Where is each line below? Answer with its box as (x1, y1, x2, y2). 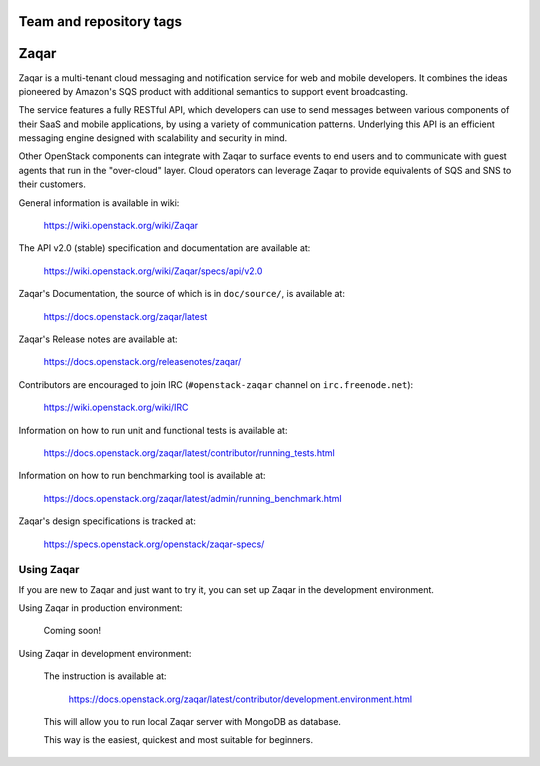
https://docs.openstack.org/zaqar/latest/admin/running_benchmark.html (43, 492, 342, 504)
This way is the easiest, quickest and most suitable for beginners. (43, 734, 314, 746)
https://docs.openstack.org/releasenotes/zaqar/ (43, 356, 242, 368)
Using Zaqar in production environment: (18, 602, 183, 614)
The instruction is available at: (43, 670, 167, 682)
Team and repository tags (18, 13, 182, 30)
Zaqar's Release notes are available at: (18, 333, 178, 345)
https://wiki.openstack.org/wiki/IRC (43, 401, 189, 414)
